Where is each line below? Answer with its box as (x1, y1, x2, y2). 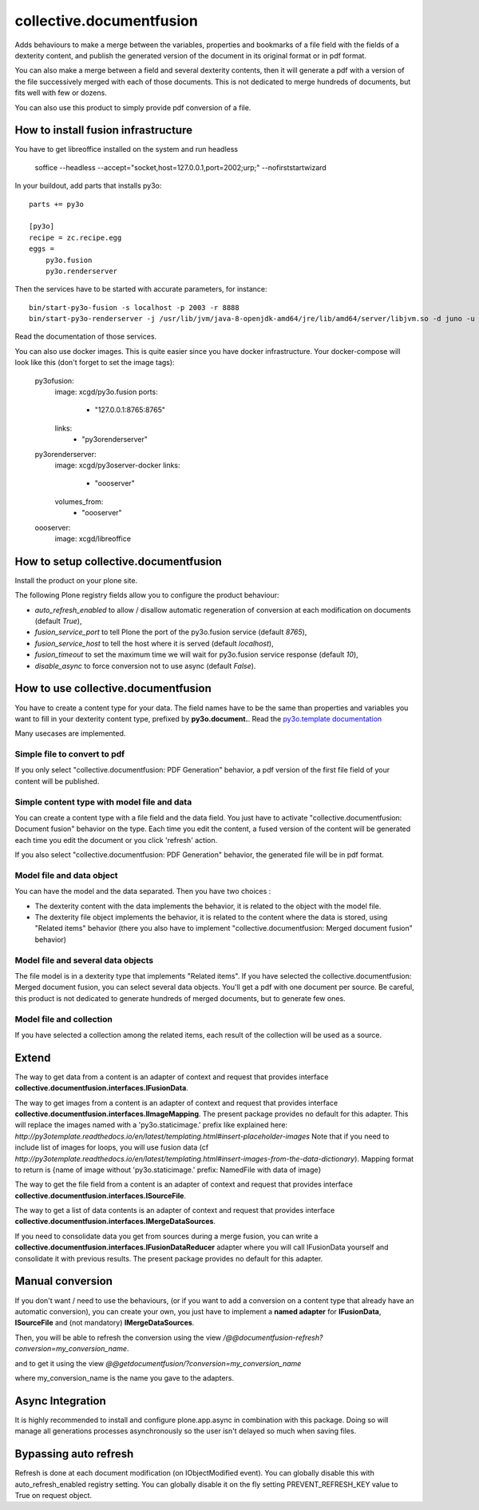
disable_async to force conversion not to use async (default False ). (34, 661, 256, 670)
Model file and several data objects (14, 955, 154, 966)
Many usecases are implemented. (14, 729, 126, 738)
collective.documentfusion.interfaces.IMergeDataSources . (14, 1217, 216, 1226)
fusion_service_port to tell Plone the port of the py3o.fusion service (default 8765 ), (34, 627, 307, 637)
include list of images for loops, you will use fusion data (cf (14, 1142, 209, 1152)
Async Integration (14, 1394, 107, 1408)
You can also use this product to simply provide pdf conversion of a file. (14, 102, 251, 112)
